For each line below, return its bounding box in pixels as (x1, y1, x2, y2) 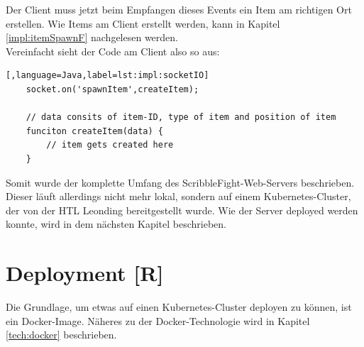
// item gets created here (46, 140, 174, 150)
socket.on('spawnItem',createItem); (26, 84, 199, 94)
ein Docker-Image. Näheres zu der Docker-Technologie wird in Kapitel (6, 313, 310, 328)
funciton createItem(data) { (26, 126, 163, 136)
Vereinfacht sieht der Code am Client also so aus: (6, 43, 220, 58)
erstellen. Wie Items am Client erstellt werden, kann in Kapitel (6, 16, 280, 31)
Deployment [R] (6, 258, 164, 287)
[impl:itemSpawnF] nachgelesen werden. (6, 30, 178, 45)
